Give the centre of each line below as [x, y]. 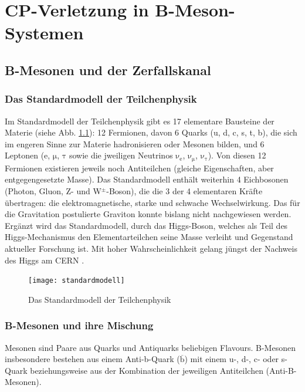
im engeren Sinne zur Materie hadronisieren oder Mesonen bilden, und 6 [135, 143]
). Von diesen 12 [237, 155]
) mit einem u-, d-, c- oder [232, 359]
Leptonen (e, [28, 155]
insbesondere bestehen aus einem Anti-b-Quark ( [92, 359]
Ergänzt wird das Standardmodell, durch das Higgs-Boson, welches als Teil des [146, 225]
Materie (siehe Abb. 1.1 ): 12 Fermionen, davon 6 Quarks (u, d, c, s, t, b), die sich [151, 132]
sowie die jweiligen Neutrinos [121, 155]
